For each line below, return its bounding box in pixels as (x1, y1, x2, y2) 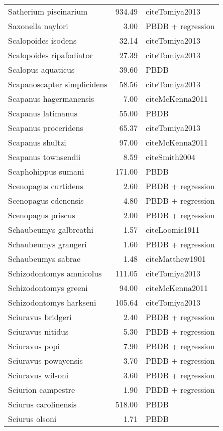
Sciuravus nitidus (8, 326, 69, 337)
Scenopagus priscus (8, 209, 75, 221)
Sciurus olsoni (8, 413, 57, 424)
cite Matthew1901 (146, 253, 206, 264)
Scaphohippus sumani (8, 166, 84, 177)
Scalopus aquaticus (8, 64, 75, 75)
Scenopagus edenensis (8, 195, 84, 206)
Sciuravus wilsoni (8, 369, 69, 381)
